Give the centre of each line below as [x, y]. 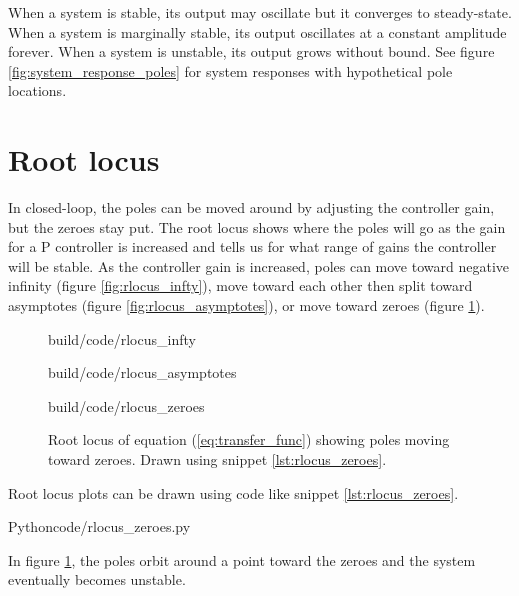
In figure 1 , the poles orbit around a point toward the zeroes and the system [242, 559]
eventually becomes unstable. [97, 579]
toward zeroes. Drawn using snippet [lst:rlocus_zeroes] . [217, 459]
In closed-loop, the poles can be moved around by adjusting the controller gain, [251, 207]
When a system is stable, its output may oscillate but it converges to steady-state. [260, 12]
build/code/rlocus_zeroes [126, 405]
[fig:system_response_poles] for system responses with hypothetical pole [230, 70]
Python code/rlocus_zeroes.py [99, 526]
